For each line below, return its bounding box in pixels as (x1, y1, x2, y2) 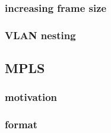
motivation (5, 90, 58, 104)
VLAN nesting (5, 27, 76, 42)
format (5, 117, 38, 132)
